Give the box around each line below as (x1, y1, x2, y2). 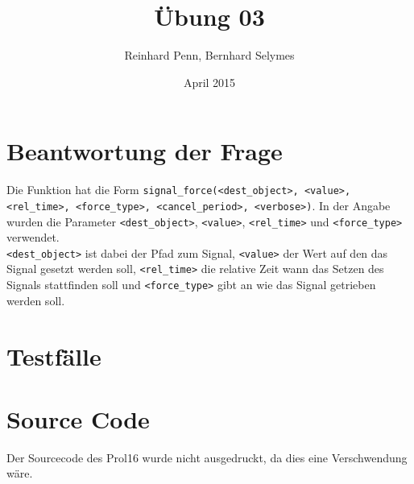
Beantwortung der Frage (6, 134, 283, 168)
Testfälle (6, 339, 101, 372)
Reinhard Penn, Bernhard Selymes (124, 47, 295, 64)
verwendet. (6, 229, 60, 246)
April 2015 (183, 73, 236, 90)
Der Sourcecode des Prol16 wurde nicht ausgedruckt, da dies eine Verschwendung (6, 449, 408, 465)
